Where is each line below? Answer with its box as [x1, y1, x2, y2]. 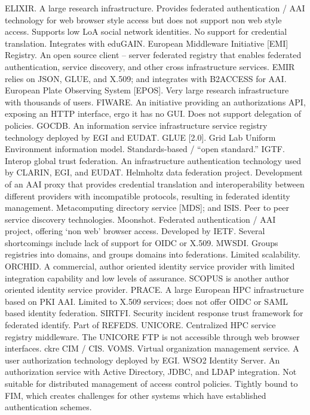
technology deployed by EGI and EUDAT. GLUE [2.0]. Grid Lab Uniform [5, 131, 276, 143]
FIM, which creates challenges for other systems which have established [5, 389, 266, 401]
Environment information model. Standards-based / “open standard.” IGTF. [5, 143, 285, 155]
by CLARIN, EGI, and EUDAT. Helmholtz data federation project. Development [5, 166, 303, 178]
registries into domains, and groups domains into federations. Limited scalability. [5, 248, 300, 260]
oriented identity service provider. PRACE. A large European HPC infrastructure [5, 283, 304, 296]
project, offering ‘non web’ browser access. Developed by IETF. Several [5, 225, 265, 237]
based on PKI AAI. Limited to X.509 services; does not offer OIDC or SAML [5, 295, 288, 307]
